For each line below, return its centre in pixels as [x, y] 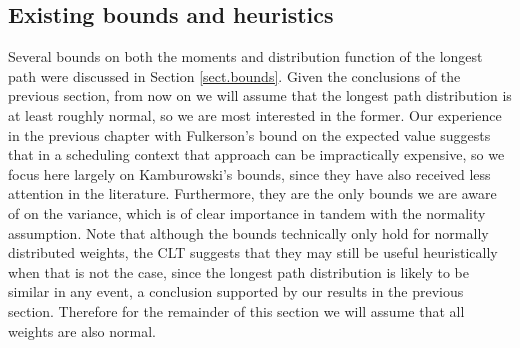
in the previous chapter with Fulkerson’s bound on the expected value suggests [249, 134]
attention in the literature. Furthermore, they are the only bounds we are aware [252, 193]
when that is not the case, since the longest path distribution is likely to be [238, 271]
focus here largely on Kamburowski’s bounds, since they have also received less [249, 173]
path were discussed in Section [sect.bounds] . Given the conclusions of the [234, 75]
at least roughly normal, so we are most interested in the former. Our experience [255, 114]
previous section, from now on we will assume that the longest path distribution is [260, 95]
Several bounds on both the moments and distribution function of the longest [245, 56]
